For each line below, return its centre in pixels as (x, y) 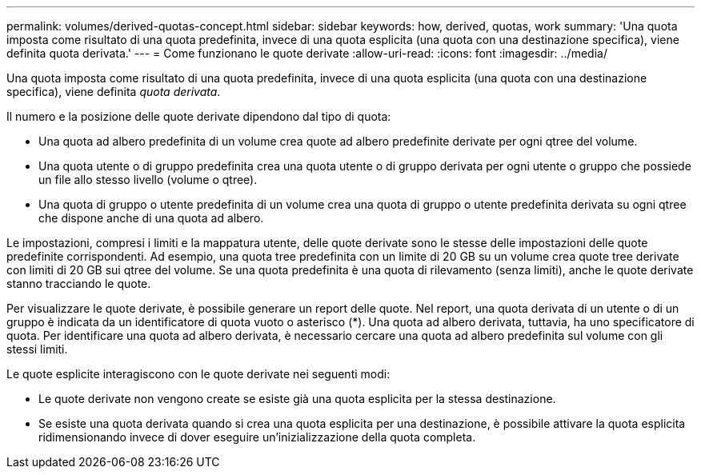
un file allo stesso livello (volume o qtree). (148, 180)
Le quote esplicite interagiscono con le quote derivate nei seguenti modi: (198, 374)
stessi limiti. (37, 349)
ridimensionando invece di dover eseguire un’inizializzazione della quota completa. (257, 437)
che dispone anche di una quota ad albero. (151, 218)
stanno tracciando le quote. (79, 283)
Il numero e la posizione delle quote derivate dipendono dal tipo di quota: (199, 116)
